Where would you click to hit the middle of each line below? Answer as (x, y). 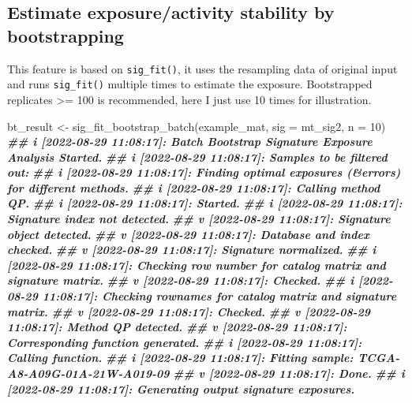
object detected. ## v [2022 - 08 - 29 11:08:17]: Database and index (188, 234)
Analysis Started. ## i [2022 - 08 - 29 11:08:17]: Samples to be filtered (197, 157)
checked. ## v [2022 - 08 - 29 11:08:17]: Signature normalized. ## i (192, 250)
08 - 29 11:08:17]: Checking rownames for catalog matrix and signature (202, 296)
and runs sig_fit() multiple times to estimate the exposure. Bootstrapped (190, 84)
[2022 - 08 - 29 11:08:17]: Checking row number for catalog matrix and (197, 265)
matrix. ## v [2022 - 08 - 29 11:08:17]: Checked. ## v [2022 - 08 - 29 (189, 311)
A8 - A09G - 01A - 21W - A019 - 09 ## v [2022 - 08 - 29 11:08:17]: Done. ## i (206, 373)
